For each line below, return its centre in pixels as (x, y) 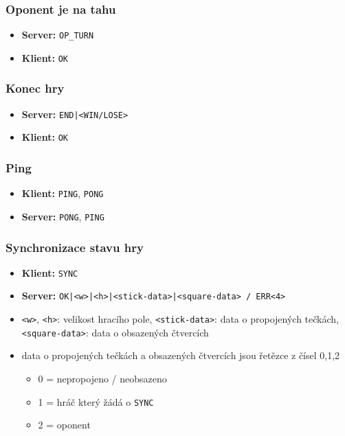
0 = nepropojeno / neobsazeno (102, 379)
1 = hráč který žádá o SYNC (96, 401)
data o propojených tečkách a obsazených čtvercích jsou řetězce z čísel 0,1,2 (181, 355)
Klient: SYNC (50, 272)
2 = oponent (64, 425)
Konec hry (35, 88)
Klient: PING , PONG (63, 193)
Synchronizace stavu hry (75, 247)
